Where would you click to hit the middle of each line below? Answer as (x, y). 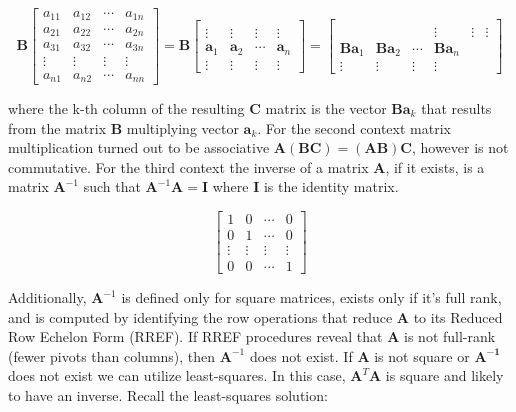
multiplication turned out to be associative (139, 147)
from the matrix (57, 127)
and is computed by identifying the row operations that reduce (200, 316)
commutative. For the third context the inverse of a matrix (188, 166)
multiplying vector (182, 127)
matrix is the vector (326, 107)
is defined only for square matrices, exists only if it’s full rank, (311, 297)
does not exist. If (301, 355)
